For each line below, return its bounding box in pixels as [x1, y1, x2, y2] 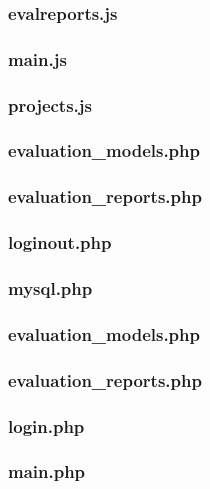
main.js [8, 46, 67, 71]
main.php [8, 459, 86, 484]
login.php [8, 413, 85, 438]
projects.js [8, 92, 92, 117]
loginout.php [8, 230, 112, 255]
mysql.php [8, 275, 93, 300]
